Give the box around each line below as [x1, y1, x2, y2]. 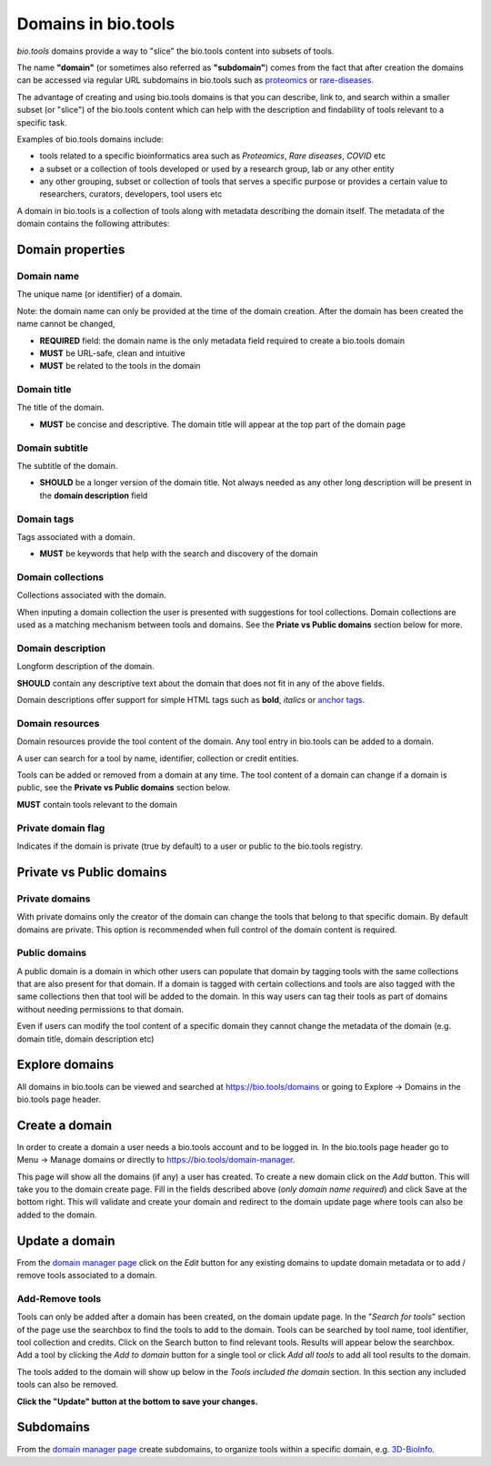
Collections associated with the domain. [16, 590, 167, 601]
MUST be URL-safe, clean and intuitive [39, 347, 185, 359]
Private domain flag [16, 821, 105, 834]
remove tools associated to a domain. [16, 1270, 157, 1281]
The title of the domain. [16, 402, 105, 413]
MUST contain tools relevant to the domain [16, 799, 177, 809]
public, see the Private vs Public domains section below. [16, 782, 231, 793]
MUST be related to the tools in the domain [39, 361, 201, 372]
